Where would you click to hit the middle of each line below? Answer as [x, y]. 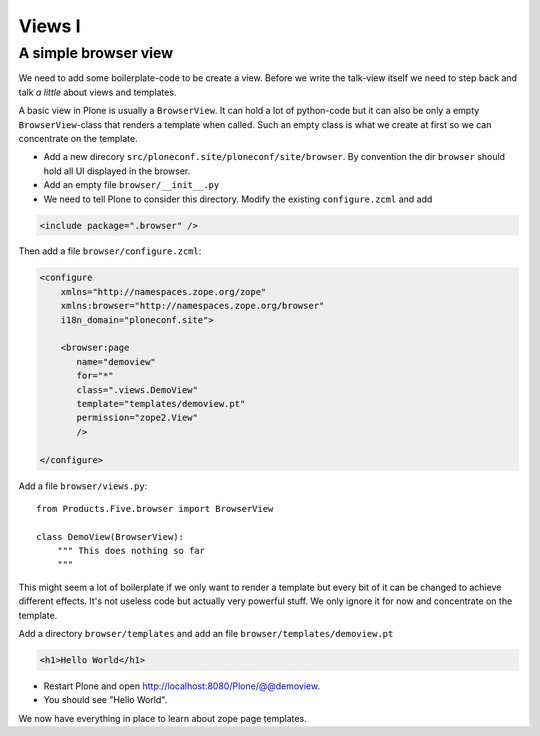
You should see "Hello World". [105, 700]
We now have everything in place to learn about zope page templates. [162, 718]
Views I [49, 26]
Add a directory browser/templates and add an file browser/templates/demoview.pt [206, 634]
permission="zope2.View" [137, 418]
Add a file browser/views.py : [83, 486]
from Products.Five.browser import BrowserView [155, 508]
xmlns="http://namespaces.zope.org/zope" [163, 291]
